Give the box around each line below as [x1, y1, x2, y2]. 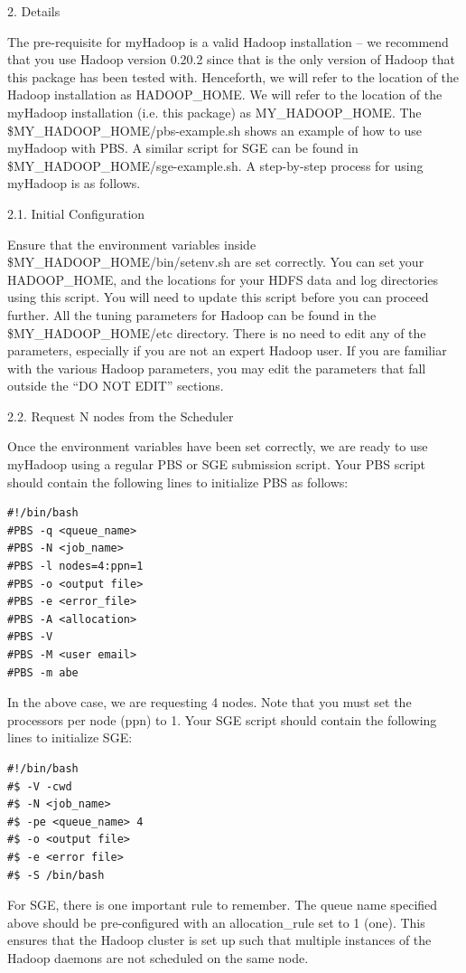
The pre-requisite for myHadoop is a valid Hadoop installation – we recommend [7, 32, 449, 51]
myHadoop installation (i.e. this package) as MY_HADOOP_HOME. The [7, 102, 422, 121]
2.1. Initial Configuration [7, 203, 145, 222]
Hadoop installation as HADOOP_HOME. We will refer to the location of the [7, 85, 443, 104]
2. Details [7, 2, 61, 20]
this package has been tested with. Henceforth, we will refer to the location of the [7, 67, 460, 86]
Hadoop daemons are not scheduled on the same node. [7, 948, 309, 967]
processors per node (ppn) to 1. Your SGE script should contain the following [7, 710, 437, 729]
